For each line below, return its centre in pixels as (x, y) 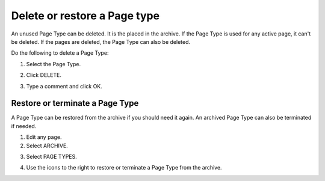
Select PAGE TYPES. (52, 156)
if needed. (24, 126)
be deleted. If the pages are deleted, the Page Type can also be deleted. (101, 41)
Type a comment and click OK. (64, 86)
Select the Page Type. (54, 64)
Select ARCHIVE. (47, 146)
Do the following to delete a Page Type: (60, 53)
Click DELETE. (44, 75)
